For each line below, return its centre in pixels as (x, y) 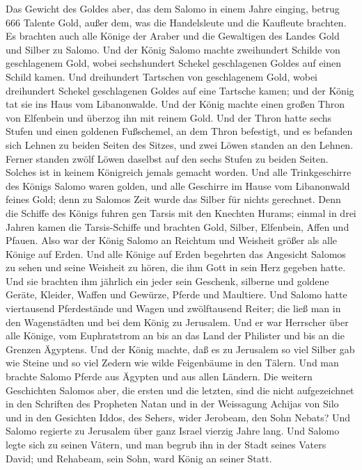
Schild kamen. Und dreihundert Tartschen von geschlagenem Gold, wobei (162, 76)
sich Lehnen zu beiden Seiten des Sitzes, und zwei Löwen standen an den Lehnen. (180, 144)
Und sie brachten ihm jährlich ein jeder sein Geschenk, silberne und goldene (167, 281)
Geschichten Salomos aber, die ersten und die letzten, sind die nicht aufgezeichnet (180, 390)
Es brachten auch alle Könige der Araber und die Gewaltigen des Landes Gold (173, 36)
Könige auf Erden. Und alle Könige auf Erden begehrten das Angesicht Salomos (176, 253)
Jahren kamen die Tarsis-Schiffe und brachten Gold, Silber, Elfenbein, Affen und (178, 226)
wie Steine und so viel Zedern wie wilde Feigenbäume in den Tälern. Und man (172, 363)
